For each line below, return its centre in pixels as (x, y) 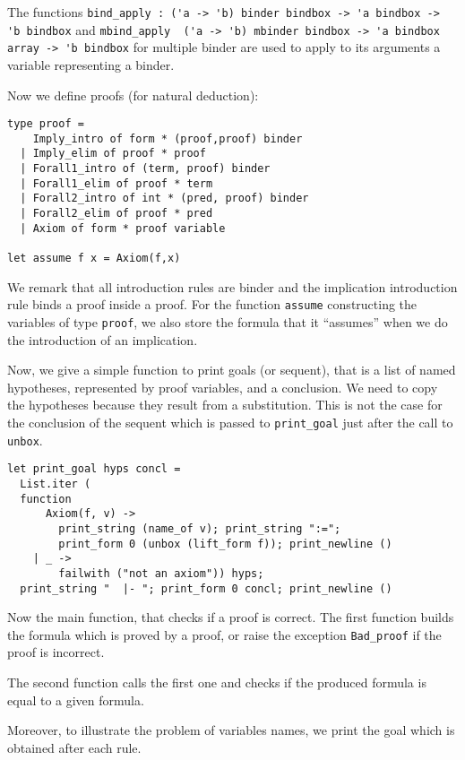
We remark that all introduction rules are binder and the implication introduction (232, 286)
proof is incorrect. (56, 652)
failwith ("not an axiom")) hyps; (161, 573)
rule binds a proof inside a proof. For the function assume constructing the (212, 304)
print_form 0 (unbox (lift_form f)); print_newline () (225, 544)
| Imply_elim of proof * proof (113, 154)
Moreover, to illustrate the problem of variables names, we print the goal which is (231, 730)
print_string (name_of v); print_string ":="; (200, 528)
